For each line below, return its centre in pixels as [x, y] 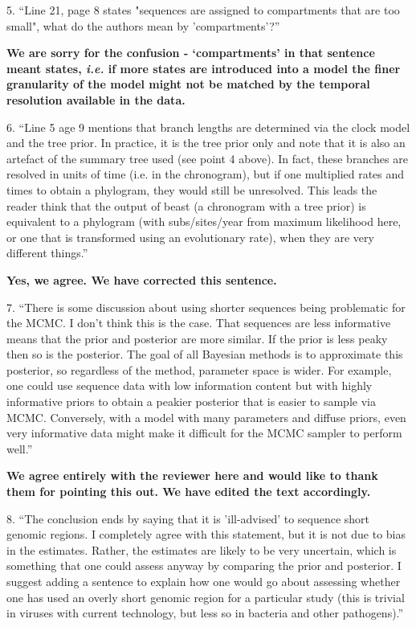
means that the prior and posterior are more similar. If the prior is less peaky [197, 338]
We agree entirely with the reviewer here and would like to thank [192, 475]
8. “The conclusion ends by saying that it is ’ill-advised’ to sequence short [188, 518]
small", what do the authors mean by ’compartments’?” [143, 25]
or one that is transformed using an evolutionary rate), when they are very [190, 237]
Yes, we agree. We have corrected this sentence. [142, 279]
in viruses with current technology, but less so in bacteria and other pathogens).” [205, 613]
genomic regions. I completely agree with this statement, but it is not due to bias [206, 534]
